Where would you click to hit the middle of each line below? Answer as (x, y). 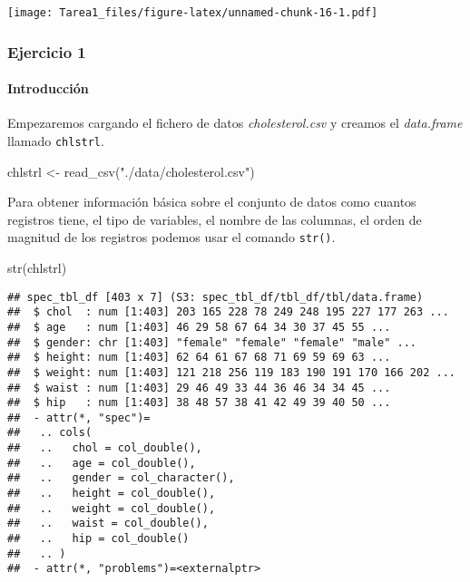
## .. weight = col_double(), (112, 508)
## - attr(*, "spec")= (79, 417)
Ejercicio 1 (47, 51)
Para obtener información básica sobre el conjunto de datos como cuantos (212, 202)
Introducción (48, 88)
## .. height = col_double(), (112, 494)
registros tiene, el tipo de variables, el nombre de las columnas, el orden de (215, 219)
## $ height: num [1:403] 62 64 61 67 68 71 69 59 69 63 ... (199, 358)
